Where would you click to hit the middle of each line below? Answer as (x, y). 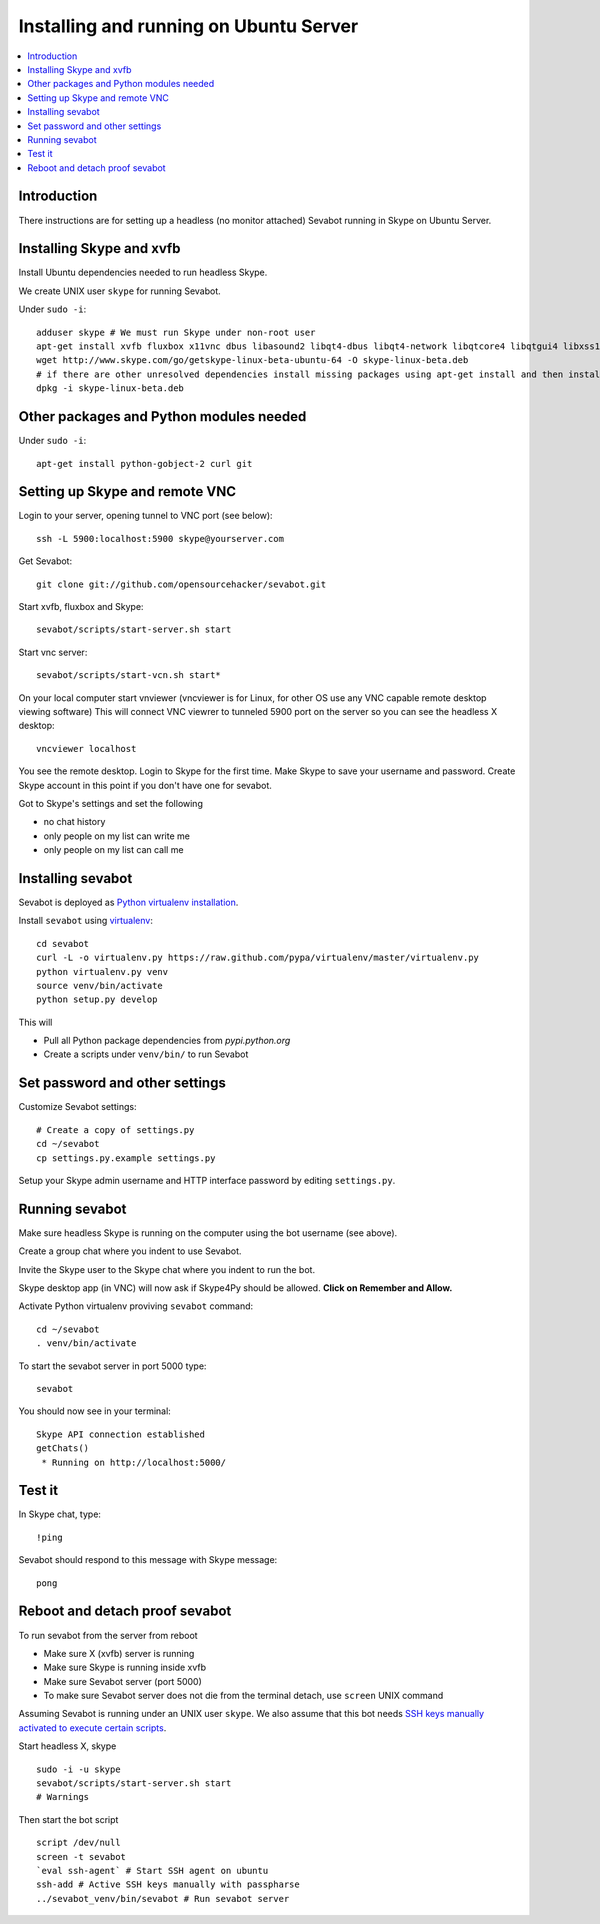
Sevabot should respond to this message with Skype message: (148, 1560)
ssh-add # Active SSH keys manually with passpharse (168, 1884)
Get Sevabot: (45, 561)
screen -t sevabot (81, 1856)
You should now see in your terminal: (95, 1411)
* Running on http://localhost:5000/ (134, 1462)
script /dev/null (78, 1843)
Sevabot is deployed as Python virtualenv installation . (128, 902)
